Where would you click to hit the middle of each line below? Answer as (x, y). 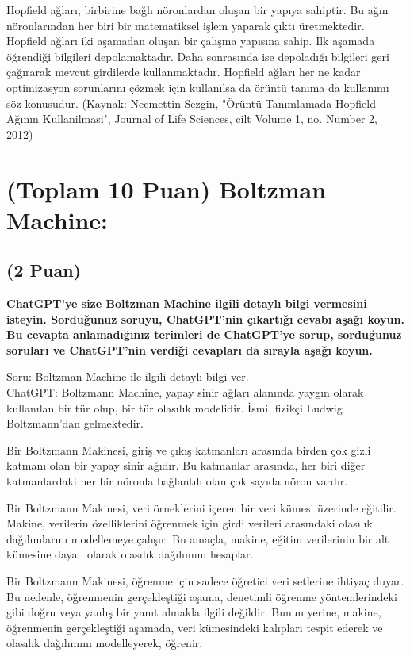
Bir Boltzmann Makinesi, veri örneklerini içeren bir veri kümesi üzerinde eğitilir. (201, 507)
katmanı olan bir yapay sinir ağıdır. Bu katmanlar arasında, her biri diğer (186, 465)
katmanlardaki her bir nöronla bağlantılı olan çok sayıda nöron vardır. (177, 481)
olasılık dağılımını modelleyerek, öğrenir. (105, 643)
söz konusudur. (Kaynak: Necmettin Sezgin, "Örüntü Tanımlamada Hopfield (191, 103)
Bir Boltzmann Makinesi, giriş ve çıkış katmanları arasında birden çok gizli (189, 449)
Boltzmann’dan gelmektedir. (75, 423)
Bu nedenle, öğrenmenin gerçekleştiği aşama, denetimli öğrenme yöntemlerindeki (202, 596)
